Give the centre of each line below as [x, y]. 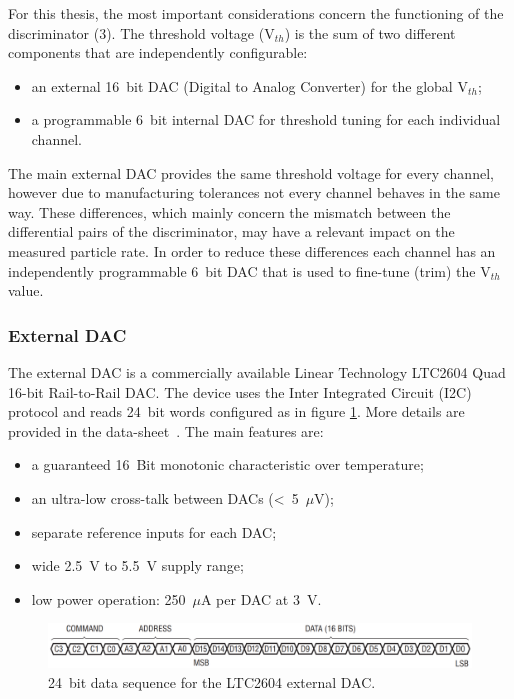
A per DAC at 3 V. [261, 598]
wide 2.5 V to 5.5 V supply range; [137, 565]
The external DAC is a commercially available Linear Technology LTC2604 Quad [257, 371]
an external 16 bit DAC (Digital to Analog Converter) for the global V [249, 85]
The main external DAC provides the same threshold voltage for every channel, [251, 172]
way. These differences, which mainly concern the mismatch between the [229, 211]
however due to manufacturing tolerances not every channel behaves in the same [254, 192]
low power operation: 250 [108, 598]
